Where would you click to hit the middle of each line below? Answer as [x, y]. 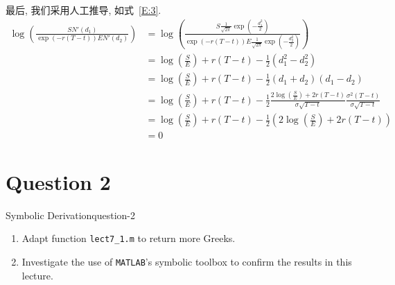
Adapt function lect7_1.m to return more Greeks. [129, 238]
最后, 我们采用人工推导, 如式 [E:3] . [84, 10]
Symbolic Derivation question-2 [71, 215]
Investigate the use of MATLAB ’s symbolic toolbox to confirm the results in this [187, 261]
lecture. [37, 275]
